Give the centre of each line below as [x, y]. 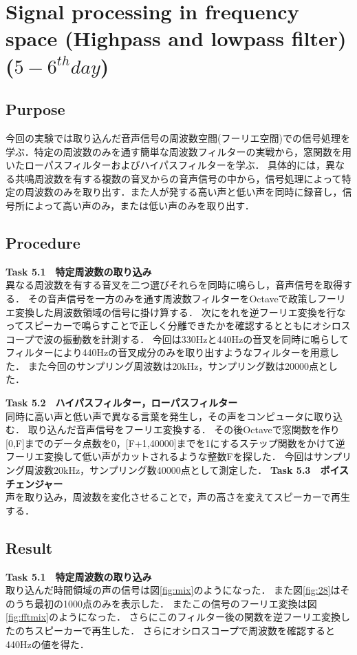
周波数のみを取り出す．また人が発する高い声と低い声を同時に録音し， [183, 192]
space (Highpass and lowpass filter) [176, 38]
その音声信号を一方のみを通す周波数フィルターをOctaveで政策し [172, 298]
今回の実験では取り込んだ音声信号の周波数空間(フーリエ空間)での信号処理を [178, 137]
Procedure [43, 242]
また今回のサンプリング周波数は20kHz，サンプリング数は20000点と [178, 365]
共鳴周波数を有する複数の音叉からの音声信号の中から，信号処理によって [178, 178]
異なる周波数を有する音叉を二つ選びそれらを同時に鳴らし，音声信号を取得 [174, 285]
